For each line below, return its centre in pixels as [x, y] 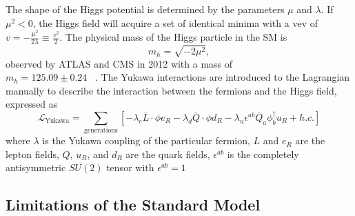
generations [101, 131]
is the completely [263, 154]
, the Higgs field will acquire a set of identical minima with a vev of [175, 22]
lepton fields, [32, 154]
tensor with [130, 167]
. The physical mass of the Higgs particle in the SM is [173, 37]
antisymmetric [36, 167]
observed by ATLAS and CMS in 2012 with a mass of [119, 63]
